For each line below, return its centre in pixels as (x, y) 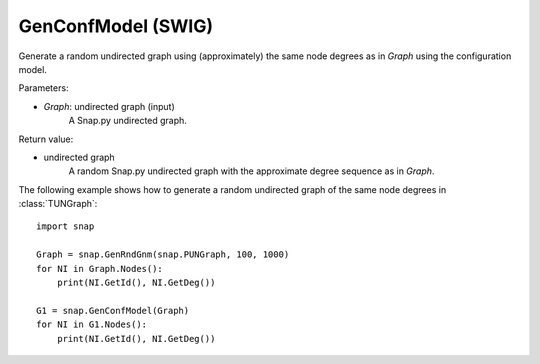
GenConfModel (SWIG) (116, 26)
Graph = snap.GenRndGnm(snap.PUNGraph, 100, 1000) (163, 254)
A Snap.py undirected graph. (127, 121)
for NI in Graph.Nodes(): (100, 268)
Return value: (46, 139)
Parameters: (43, 88)
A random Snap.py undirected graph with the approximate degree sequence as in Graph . (251, 171)
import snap (65, 226)
